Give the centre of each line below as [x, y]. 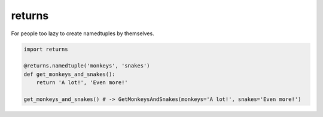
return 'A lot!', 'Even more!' [82, 83]
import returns [46, 49]
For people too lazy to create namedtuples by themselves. [83, 33]
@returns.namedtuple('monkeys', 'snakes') [87, 66]
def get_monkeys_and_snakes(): [70, 74]
